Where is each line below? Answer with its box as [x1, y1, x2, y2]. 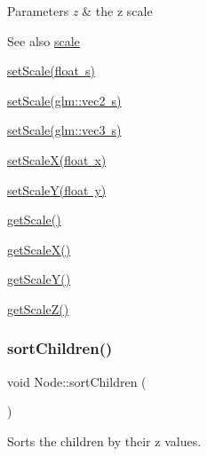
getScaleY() [7, 270, 71, 288]
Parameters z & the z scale [7, 2, 153, 20]
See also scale [7, 31, 80, 50]
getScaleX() [7, 240, 71, 258]
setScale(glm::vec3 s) [7, 121, 122, 139]
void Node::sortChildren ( [7, 372, 147, 390]
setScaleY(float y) [7, 180, 107, 199]
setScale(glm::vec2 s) [7, 90, 122, 109]
